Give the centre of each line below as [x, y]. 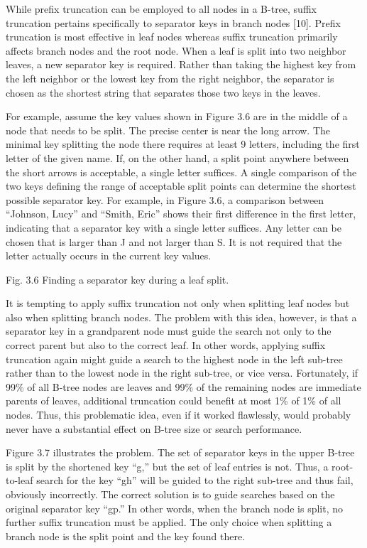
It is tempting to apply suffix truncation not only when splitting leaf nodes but [178, 303]
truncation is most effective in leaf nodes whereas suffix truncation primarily [172, 37]
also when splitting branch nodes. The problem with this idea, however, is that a [181, 317]
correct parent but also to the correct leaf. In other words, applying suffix [166, 345]
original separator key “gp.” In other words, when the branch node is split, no [175, 508]
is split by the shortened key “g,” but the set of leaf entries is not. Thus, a [167, 466]
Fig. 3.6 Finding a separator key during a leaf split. [117, 279]
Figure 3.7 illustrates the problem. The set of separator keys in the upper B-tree [180, 452]
